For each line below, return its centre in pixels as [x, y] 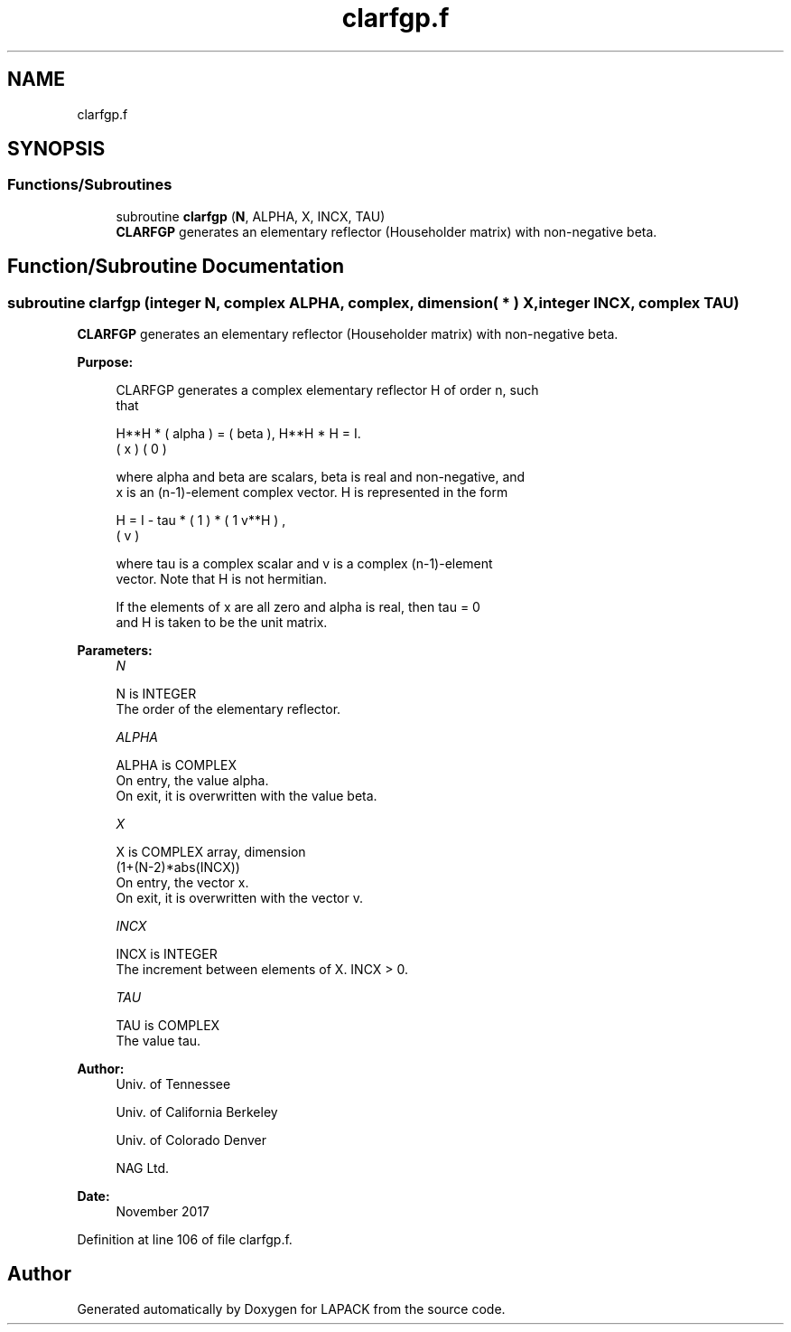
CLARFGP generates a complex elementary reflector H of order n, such [327, 390]
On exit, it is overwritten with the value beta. [247, 796]
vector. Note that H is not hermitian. [222, 579]
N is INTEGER [156, 694]
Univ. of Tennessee [173, 1084]
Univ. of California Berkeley [197, 1112]
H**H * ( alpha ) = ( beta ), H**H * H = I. [238, 434]
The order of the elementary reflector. [228, 709]
